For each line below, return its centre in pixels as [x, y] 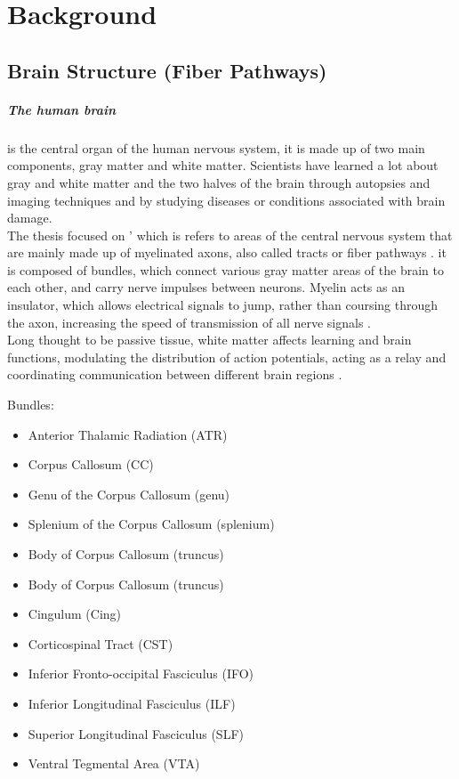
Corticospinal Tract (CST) [101, 643]
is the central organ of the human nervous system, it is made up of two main [216, 147]
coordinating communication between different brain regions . [175, 374]
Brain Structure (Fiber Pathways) [167, 70]
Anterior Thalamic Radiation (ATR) [128, 434]
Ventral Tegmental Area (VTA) [114, 763]
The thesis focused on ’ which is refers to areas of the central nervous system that [230, 235]
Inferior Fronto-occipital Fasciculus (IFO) [141, 674]
